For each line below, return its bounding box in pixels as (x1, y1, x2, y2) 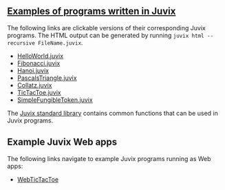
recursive (7, 39, 36, 47)
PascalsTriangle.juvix (17, 74, 77, 82)
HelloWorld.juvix (17, 52, 64, 60)
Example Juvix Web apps (7, 136, 118, 148)
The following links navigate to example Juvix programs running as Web (7, 154, 211, 162)
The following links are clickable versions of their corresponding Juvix (7, 23, 206, 32)
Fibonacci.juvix (17, 59, 61, 67)
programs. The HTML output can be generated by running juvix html (7, 31, 204, 39)
